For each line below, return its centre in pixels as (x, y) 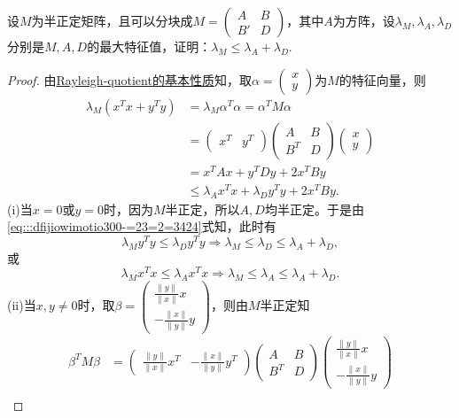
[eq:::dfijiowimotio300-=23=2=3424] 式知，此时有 (142, 226)
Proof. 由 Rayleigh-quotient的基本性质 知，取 (129, 79)
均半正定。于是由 (314, 209)
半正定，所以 (202, 209)
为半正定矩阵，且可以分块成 (112, 20)
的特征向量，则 (382, 79)
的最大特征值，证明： (149, 46)
